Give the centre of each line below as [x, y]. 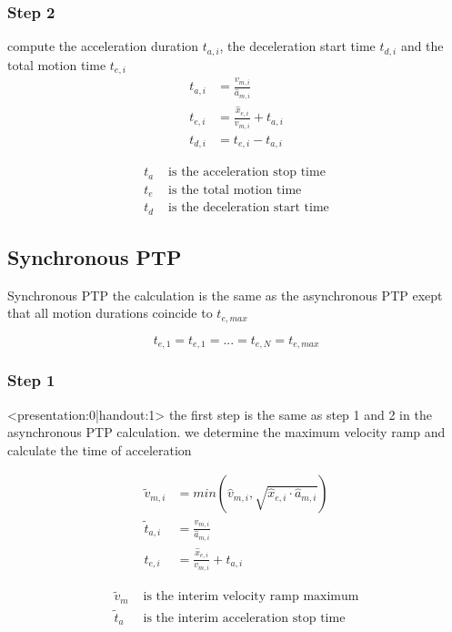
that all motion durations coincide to [110, 313]
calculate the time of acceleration [100, 449]
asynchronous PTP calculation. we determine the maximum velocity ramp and [226, 432]
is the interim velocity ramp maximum [251, 597]
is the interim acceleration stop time [244, 619]
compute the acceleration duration [103, 46]
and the [422, 46]
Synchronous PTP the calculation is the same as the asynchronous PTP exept [225, 295]
